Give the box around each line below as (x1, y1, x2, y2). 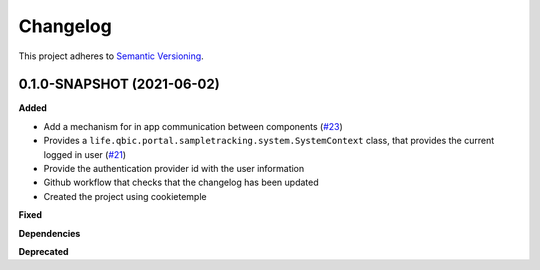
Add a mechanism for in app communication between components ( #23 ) (43, 120, 344, 132)
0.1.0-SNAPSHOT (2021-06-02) (18, 76, 220, 93)
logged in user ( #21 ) (43, 148, 127, 160)
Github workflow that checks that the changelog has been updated (43, 176, 319, 189)
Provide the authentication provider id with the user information (43, 163, 305, 175)
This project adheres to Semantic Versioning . (18, 50, 204, 62)
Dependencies (18, 227, 81, 239)
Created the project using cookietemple (43, 190, 207, 202)
